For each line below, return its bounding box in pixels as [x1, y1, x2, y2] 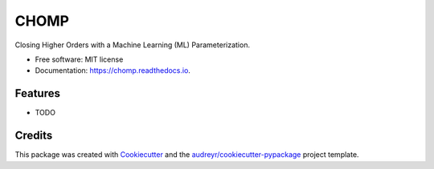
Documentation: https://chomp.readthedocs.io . [35, 66, 190, 75]
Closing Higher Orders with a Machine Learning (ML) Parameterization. [14, 40, 251, 50]
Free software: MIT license [35, 54, 124, 64]
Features [14, 87, 60, 100]
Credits [14, 129, 53, 143]
